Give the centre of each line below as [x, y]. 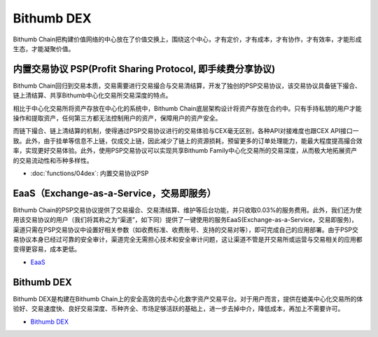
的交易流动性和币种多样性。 [53, 160]
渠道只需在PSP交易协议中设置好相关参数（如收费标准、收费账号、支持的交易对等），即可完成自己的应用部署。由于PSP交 [185, 229]
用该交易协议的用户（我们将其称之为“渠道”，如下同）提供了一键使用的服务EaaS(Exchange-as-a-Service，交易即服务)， [185, 220]
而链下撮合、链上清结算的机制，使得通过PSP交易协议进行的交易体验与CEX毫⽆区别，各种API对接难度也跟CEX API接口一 [186, 131]
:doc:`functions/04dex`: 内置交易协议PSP [90, 173]
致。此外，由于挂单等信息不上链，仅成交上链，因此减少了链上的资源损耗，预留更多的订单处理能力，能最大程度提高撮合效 [188, 141]
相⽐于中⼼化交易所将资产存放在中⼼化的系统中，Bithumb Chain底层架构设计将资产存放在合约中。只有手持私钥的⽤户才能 [187, 108]
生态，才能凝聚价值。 [44, 48]
